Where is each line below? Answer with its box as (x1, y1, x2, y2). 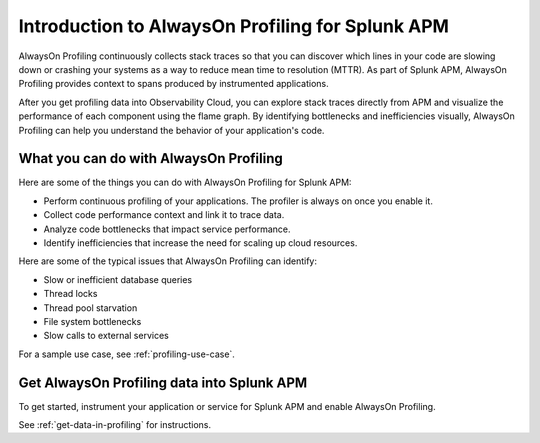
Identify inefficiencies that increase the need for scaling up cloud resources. (43, 236, 358, 249)
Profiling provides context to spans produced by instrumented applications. (18, 78, 329, 90)
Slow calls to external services (43, 330, 169, 342)
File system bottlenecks (43, 315, 142, 327)
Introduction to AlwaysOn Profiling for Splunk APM (18, 15, 450, 37)
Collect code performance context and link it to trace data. (43, 209, 285, 221)
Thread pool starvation (43, 301, 138, 314)
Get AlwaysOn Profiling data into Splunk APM (18, 374, 308, 391)
